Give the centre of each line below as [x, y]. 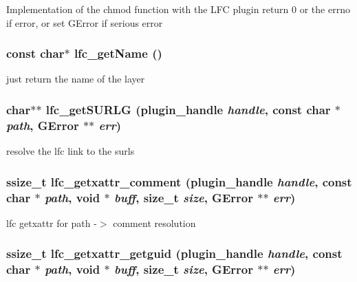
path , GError [43, 125]
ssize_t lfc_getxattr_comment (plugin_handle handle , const [179, 181]
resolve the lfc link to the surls [71, 151]
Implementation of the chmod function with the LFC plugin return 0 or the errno [178, 9]
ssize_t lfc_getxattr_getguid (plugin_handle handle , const [174, 253]
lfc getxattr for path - [52, 223]
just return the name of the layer [76, 79]
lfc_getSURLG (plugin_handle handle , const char [188, 109]
